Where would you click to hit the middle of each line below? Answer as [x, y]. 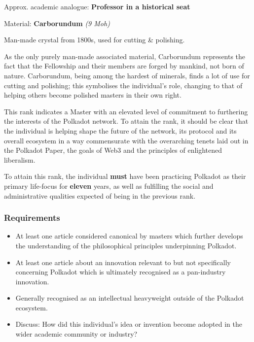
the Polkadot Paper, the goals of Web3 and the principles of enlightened [113, 150]
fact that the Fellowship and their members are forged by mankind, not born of [124, 66]
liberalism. [20, 159]
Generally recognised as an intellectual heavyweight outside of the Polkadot [130, 298]
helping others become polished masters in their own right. [93, 95]
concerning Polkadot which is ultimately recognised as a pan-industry [121, 272]
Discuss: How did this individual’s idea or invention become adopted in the [129, 324]
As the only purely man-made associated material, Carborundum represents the [125, 56]
